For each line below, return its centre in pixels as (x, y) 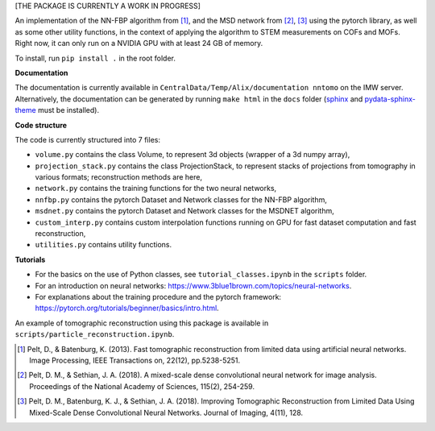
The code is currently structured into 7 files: (88, 139)
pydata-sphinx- (390, 99)
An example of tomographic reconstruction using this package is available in (142, 323)
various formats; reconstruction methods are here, (119, 177)
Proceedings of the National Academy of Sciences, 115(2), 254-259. (142, 386)
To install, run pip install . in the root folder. (95, 58)
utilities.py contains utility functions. (104, 245)
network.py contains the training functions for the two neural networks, (156, 189)
